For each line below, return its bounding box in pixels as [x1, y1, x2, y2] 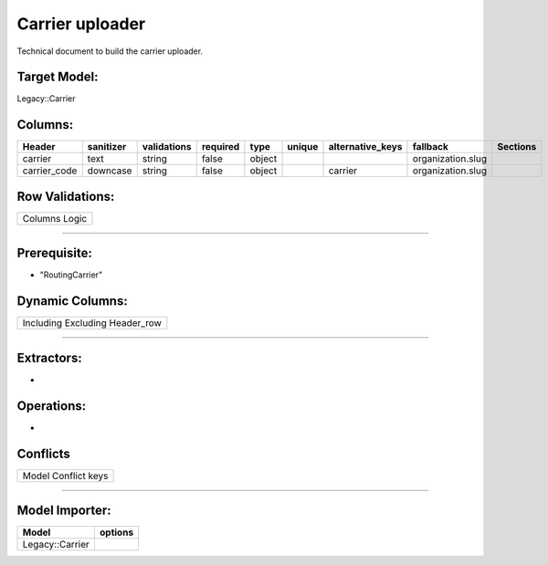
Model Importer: [16, 503, 111, 518]
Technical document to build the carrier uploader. [16, 46, 204, 57]
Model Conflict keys [22, 469, 109, 482]
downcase [87, 164, 132, 177]
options [99, 526, 134, 539]
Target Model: [16, 69, 100, 85]
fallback [412, 141, 449, 153]
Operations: [16, 398, 87, 413]
